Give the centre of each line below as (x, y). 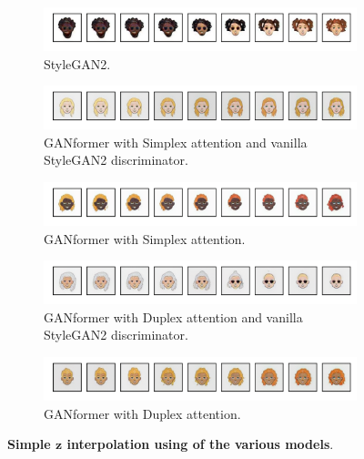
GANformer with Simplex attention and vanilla (176, 142)
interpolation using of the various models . (200, 444)
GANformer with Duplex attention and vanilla (173, 316)
